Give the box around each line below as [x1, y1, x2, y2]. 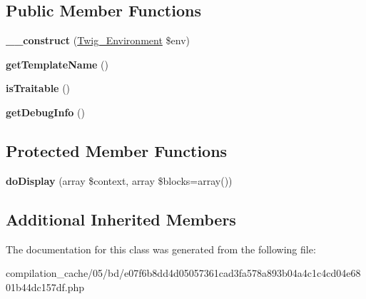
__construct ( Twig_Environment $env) [6, 33, 190, 48]
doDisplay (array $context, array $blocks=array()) [6, 173, 233, 188]
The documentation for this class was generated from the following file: [6, 241, 316, 256]
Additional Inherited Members [6, 208, 236, 230]
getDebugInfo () [6, 104, 85, 119]
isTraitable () [6, 81, 71, 96]
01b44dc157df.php [6, 279, 85, 294]
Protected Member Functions [6, 139, 228, 161]
